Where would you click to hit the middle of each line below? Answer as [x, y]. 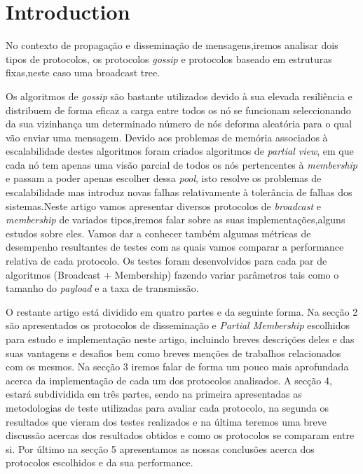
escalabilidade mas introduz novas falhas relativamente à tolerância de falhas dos [179, 192]
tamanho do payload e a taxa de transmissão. [102, 288]
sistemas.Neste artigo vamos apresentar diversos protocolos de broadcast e [164, 205]
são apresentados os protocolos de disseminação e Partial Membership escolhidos [178, 325]
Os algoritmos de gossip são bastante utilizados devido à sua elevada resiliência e [179, 96]
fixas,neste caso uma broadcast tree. [83, 72]
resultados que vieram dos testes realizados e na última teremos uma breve [166, 421]
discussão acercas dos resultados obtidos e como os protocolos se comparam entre [180, 435]
